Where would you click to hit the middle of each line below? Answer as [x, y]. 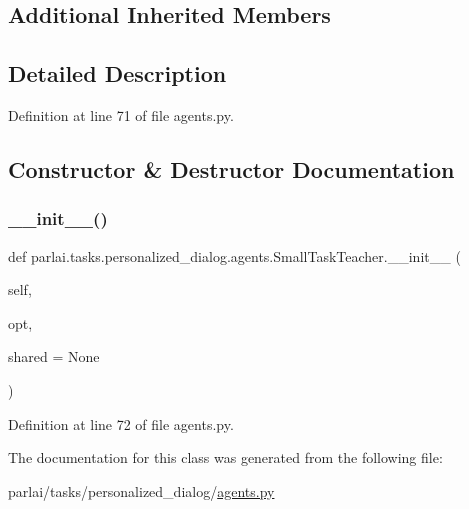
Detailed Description [117, 73]
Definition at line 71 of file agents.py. [121, 114]
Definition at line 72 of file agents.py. [121, 423]
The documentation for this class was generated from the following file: [225, 457]
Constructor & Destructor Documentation [231, 168]
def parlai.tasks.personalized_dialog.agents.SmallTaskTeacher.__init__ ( [234, 255]
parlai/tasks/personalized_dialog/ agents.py [141, 490]
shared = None [54, 356]
